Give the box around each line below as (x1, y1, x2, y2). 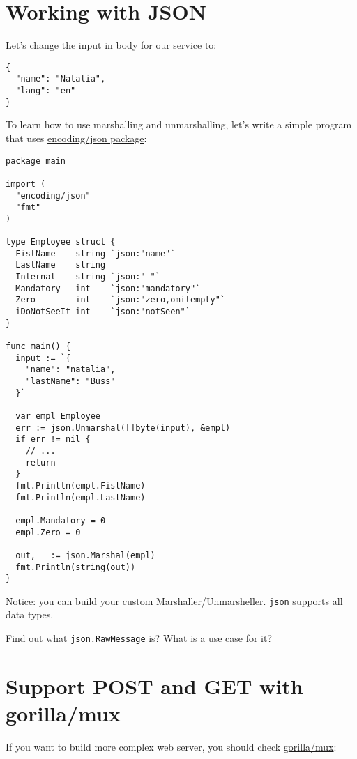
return (25, 457, 56, 468)
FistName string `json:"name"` (15, 248, 176, 259)
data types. (6, 607, 54, 622)
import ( (6, 178, 46, 189)
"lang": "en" (15, 86, 76, 96)
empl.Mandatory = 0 (15, 515, 106, 526)
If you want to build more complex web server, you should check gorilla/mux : (6, 739, 337, 754)
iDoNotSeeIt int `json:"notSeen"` (15, 307, 190, 317)
